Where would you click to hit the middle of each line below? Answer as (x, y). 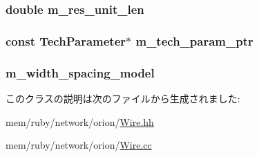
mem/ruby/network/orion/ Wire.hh (80, 121)
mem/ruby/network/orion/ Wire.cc (79, 145)
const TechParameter (66, 40)
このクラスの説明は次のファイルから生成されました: (123, 98)
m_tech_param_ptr (194, 40)
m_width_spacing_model (80, 72)
